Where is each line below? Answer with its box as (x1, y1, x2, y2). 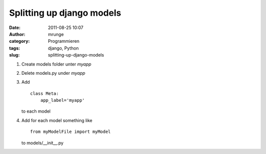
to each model (21, 108, 51, 114)
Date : (9, 25, 21, 31)
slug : (9, 52, 20, 58)
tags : (9, 45, 20, 51)
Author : (9, 31, 26, 37)
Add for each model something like (21, 117, 93, 123)
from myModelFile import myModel (30, 129, 111, 135)
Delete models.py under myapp (21, 70, 86, 76)
